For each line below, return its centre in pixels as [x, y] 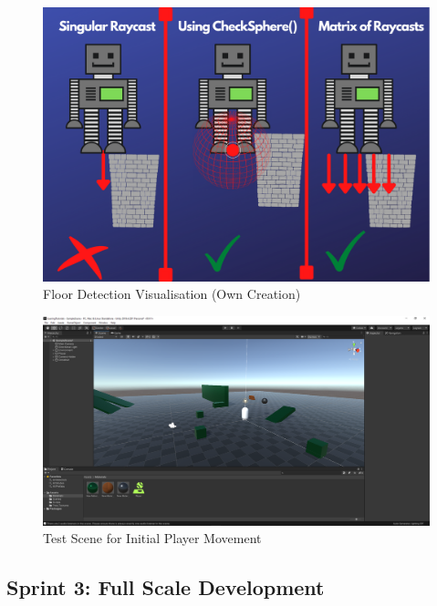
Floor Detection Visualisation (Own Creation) [172, 294]
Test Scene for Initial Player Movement [152, 538]
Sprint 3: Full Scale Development [166, 587]
